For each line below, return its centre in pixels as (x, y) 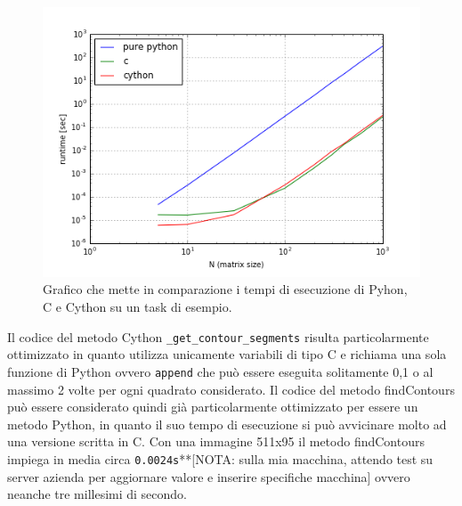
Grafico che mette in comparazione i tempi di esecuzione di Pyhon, (225, 289)
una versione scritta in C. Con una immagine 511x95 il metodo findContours (216, 441)
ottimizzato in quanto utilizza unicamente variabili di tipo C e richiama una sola (227, 354)
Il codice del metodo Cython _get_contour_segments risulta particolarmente (218, 336)
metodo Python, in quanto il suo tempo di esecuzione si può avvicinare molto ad (227, 424)
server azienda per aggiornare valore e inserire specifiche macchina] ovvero (209, 476)
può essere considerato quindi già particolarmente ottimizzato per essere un (213, 407)
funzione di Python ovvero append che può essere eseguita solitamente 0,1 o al (220, 371)
